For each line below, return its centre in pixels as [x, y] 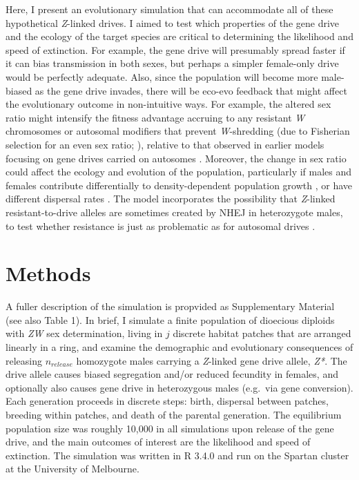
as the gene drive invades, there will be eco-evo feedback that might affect [191, 90]
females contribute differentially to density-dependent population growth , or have [179, 185]
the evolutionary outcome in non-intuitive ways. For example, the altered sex [168, 104]
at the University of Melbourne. [72, 469]
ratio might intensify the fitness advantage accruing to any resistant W [155, 117]
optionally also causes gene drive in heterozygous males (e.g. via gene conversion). [179, 387]
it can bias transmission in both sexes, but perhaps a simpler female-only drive [172, 63]
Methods [48, 273]
